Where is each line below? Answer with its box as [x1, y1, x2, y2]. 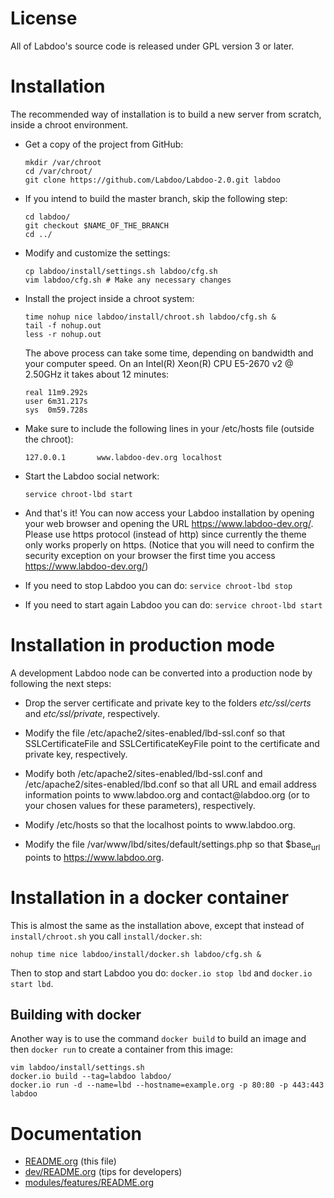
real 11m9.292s [24, 387, 89, 397]
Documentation [10, 1122, 143, 1145]
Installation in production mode [10, 634, 276, 657]
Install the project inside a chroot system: [24, 292, 195, 304]
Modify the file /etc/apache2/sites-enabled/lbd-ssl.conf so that [24, 727, 286, 739]
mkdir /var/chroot [24, 157, 102, 167]
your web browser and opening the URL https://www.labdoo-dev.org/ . [24, 517, 314, 529]
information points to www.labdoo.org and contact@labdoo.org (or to [24, 788, 311, 801]
